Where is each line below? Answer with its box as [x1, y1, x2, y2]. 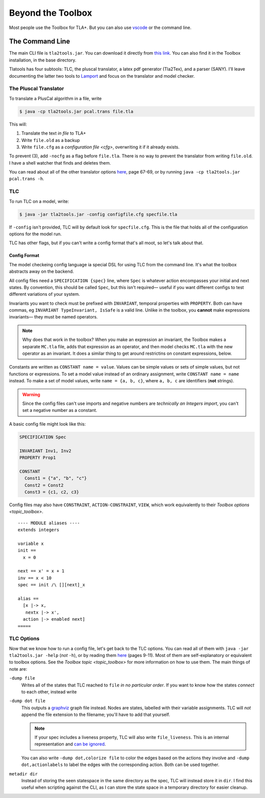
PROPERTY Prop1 [19, 455, 56, 460]
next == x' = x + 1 [18, 568, 65, 574]
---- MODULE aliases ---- [18, 520, 80, 526]
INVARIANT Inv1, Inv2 [19, 448, 72, 454]
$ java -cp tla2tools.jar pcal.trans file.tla [19, 109, 133, 114]
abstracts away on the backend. [9, 268, 74, 275]
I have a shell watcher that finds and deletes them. [9, 160, 111, 166]
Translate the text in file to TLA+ [21, 130, 86, 136]
